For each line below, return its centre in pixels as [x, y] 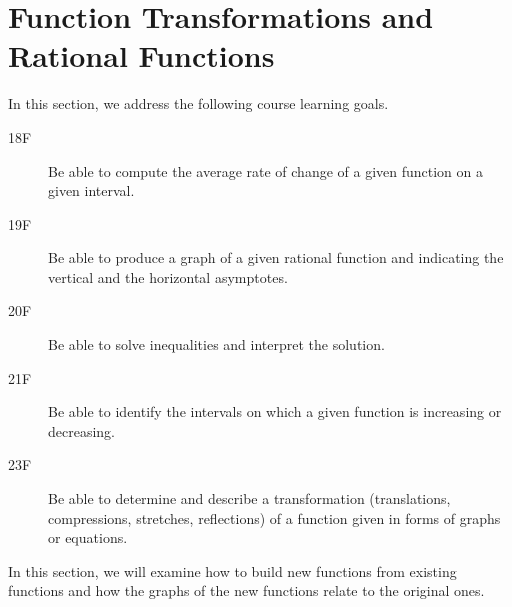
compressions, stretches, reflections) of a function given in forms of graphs [274, 517]
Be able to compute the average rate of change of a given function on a [266, 170]
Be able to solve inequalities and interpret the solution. [216, 344]
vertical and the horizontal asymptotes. [168, 276]
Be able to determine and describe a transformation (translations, [249, 498]
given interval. [91, 190]
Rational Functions [141, 55]
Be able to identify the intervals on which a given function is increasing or [275, 411]
